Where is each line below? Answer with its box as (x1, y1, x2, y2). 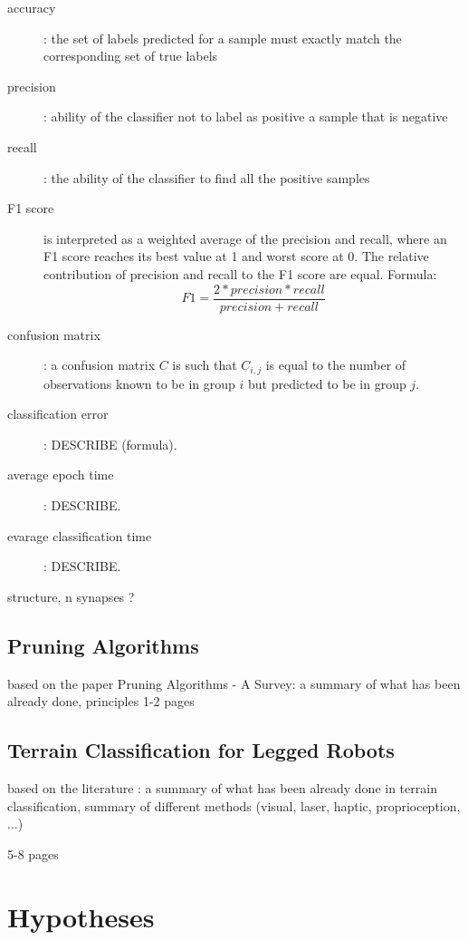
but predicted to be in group (247, 373, 406, 392)
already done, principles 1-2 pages (7, 692, 195, 711)
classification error (7, 404, 109, 423)
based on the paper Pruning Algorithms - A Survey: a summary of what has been (7, 674, 461, 693)
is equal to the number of (265, 355, 406, 374)
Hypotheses (7, 897, 155, 935)
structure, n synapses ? (7, 586, 135, 606)
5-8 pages (7, 844, 59, 863)
